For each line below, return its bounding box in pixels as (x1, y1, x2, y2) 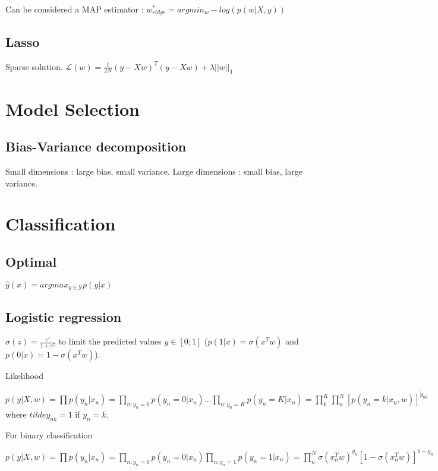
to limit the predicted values (58, 335, 162, 347)
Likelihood (5, 369, 43, 382)
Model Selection (5, 96, 140, 121)
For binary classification (5, 428, 93, 441)
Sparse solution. (5, 60, 63, 72)
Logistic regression (5, 307, 122, 325)
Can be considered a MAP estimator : (5, 3, 144, 15)
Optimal (5, 252, 57, 270)
